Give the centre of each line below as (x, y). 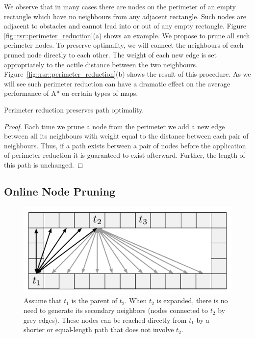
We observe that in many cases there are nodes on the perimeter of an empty (120, 6)
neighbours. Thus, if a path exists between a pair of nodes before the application (125, 145)
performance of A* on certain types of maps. (71, 93)
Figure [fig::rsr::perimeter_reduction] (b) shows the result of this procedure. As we (127, 74)
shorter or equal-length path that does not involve (99, 329)
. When (136, 300)
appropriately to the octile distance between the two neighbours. (101, 64)
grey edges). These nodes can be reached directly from (105, 320)
